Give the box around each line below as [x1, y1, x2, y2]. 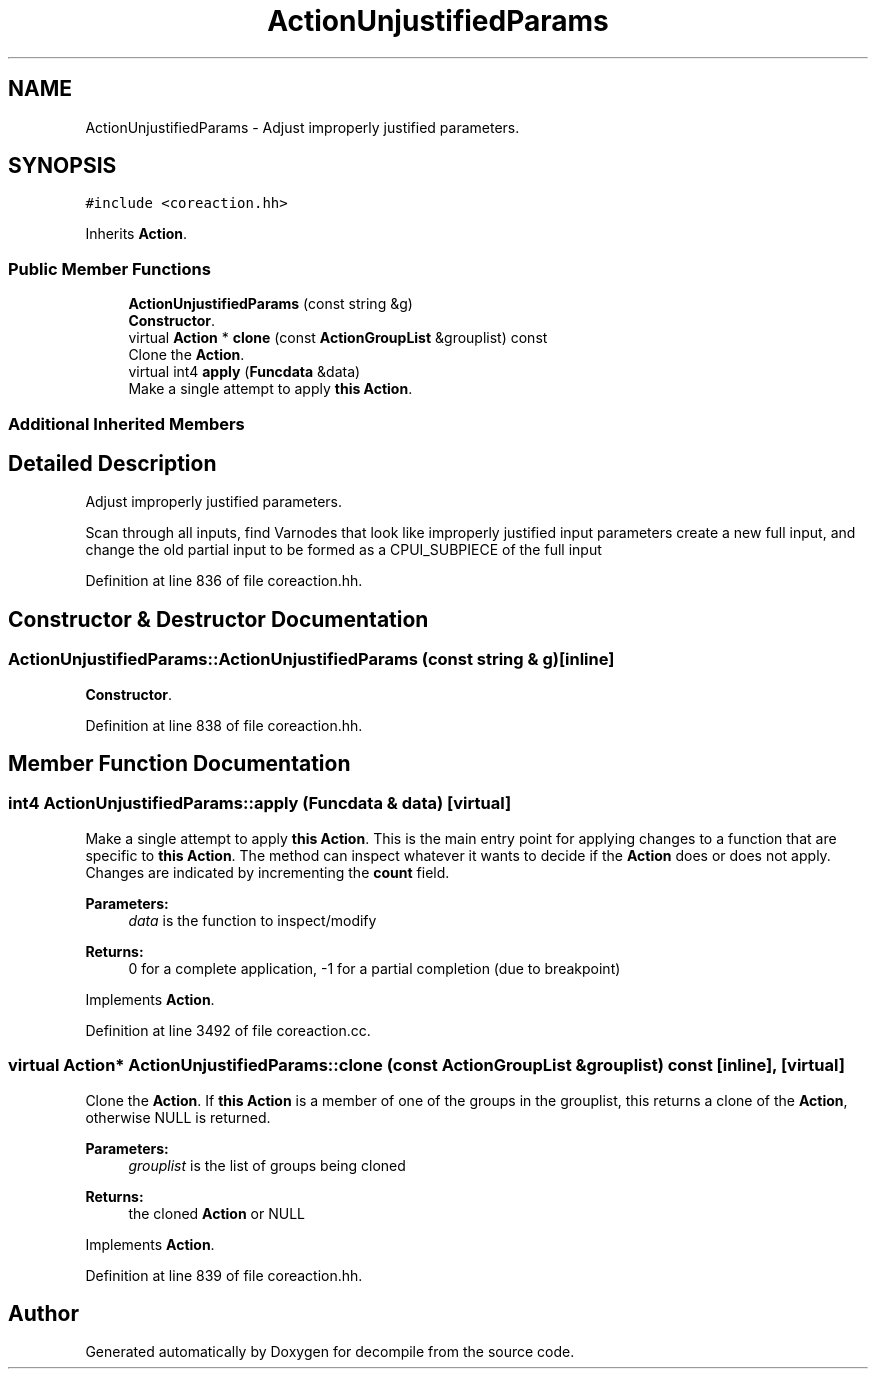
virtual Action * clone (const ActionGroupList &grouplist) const [128, 329, 548, 347]
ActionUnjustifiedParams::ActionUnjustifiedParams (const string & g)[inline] [8, 649, 615, 670]
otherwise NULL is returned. [85, 1108, 271, 1126]
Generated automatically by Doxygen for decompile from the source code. [85, 1343, 575, 1361]
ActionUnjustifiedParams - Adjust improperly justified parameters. [85, 118, 520, 136]
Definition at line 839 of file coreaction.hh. [85, 1266, 363, 1284]
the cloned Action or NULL [128, 1204, 306, 1222]
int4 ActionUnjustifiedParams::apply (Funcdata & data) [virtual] [8, 793, 512, 814]
